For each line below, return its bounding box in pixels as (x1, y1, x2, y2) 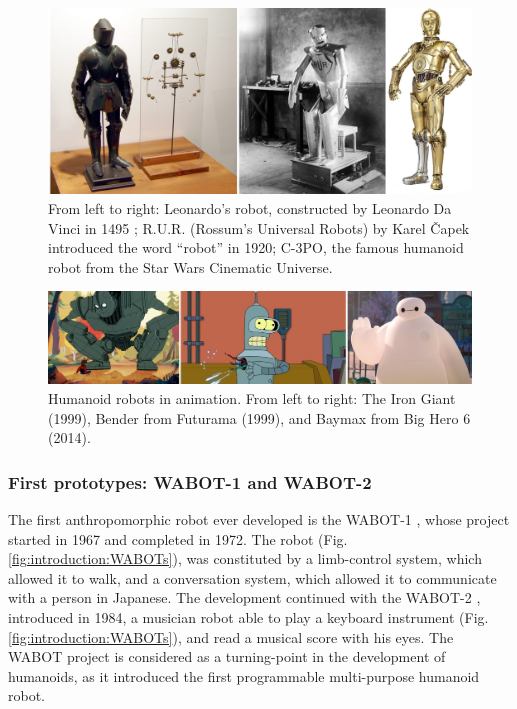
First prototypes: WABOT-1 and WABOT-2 (8, 469, 372, 494)
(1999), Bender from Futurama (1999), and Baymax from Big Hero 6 (48, 407, 471, 428)
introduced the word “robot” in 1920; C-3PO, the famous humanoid (48, 237, 464, 258)
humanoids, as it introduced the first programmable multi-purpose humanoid (8, 665, 480, 686)
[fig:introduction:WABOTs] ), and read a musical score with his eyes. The (8, 626, 454, 647)
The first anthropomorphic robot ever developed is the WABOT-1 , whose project (8, 509, 510, 530)
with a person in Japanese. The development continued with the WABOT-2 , (8, 587, 481, 608)
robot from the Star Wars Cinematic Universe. (48, 256, 333, 277)
